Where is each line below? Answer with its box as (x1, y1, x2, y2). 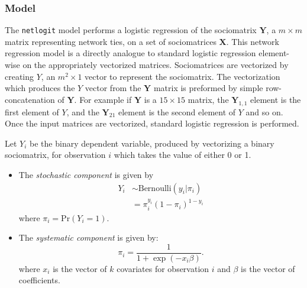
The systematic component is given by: (18, 231, 159, 244)
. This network (226, 35, 279, 47)
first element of (5, 105, 59, 118)
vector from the (85, 82, 141, 94)
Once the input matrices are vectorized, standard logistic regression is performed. (5, 117, 299, 130)
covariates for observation (117, 262, 209, 274)
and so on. (245, 105, 283, 118)
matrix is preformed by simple (153, 82, 263, 94)
